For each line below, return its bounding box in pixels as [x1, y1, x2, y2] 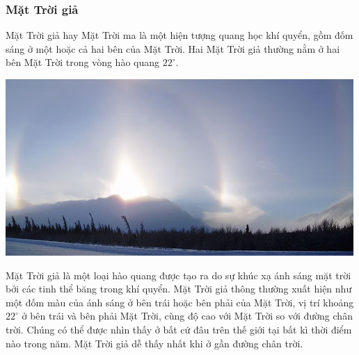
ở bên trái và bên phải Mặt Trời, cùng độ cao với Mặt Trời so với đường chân [22, 308, 353, 323]
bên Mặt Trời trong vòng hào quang [6, 55, 160, 69]
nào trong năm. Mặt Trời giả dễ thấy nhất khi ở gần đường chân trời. [6, 336, 303, 350]
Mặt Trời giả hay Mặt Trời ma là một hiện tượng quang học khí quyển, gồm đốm [6, 28, 353, 42]
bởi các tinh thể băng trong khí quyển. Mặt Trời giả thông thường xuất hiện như [6, 281, 352, 296]
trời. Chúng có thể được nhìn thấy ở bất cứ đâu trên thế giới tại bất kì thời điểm [6, 322, 352, 336]
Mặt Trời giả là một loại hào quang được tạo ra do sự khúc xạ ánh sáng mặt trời [6, 267, 351, 282]
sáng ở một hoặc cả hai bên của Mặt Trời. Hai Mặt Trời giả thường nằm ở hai [6, 41, 340, 56]
